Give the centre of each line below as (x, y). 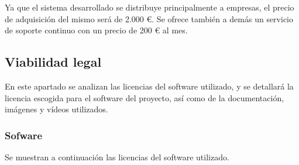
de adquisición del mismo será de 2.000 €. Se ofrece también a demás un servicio (149, 18)
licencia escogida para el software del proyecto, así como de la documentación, (145, 97)
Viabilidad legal (53, 62)
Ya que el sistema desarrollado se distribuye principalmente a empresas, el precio (149, 7)
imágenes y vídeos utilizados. (56, 109)
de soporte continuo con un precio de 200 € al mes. (96, 30)
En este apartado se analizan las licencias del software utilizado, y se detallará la (149, 86)
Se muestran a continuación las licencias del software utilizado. (117, 157)
